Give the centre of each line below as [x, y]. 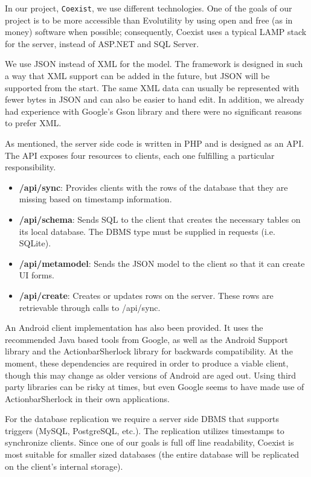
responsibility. [30, 167]
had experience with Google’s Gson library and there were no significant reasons [153, 111]
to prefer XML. [33, 123]
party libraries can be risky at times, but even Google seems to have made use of [155, 387]
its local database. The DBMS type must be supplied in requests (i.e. [147, 231]
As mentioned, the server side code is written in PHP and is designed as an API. [155, 143]
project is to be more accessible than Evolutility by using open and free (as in [149, 20]
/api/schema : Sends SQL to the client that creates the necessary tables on [160, 219]
